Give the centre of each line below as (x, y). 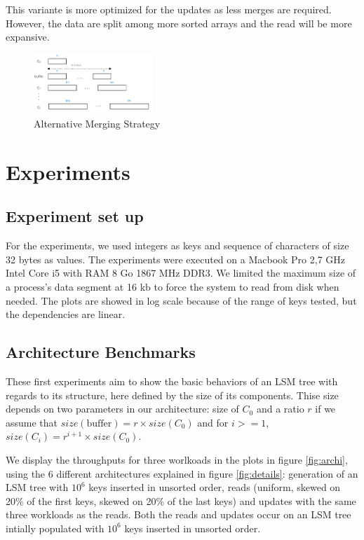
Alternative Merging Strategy (97, 123)
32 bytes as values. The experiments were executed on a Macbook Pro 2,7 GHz (176, 259)
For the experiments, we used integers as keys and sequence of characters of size (177, 245)
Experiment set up (75, 216)
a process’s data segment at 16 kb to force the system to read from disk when (173, 286)
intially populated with (55, 528)
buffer (99, 423)
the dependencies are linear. (66, 314)
